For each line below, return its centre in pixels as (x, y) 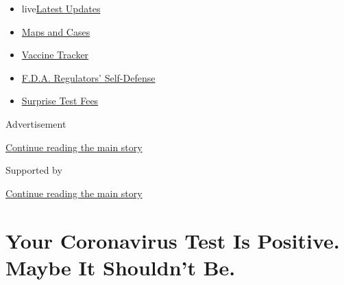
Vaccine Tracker (55, 55)
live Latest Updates (61, 8)
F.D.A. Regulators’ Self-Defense (88, 77)
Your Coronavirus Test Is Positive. (173, 240)
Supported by (34, 170)
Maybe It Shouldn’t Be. (121, 267)
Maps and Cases (56, 31)
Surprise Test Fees (60, 101)
